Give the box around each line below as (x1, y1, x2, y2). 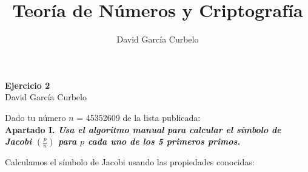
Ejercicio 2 (5, 78, 50, 91)
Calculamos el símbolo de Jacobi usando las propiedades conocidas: (5, 156, 255, 168)
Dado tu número (5, 111, 66, 123)
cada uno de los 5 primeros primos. (87, 135, 241, 148)
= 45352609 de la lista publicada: (76, 111, 201, 123)
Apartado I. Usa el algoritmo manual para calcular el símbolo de (5, 123, 281, 136)
